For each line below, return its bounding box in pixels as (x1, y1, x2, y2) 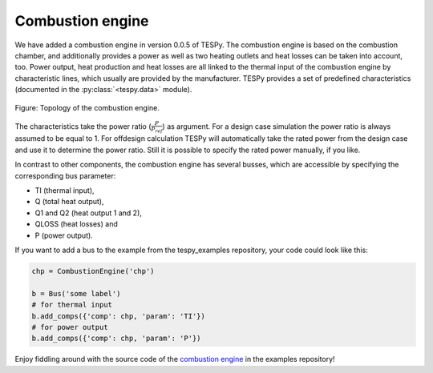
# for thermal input (31, 300, 112, 310)
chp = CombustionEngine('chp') (31, 267, 156, 275)
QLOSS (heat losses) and (34, 219, 118, 229)
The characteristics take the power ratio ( (14, 121, 152, 131)
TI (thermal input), (34, 186, 95, 195)
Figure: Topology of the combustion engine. (14, 102, 160, 112)
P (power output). (34, 231, 94, 240)
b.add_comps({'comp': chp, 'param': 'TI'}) (31, 311, 206, 320)
